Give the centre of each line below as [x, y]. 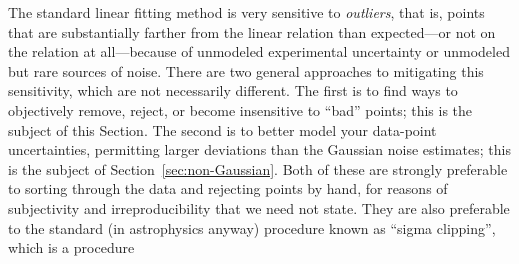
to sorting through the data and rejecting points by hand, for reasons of [228, 188]
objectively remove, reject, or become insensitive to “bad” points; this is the [240, 109]
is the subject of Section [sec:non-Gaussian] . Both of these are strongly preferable [258, 168]
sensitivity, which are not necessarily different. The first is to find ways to [233, 90]
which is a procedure [71, 247]
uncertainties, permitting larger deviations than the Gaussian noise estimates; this [259, 149]
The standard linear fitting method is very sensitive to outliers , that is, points [246, 12]
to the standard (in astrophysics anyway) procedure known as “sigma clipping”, [252, 227]
